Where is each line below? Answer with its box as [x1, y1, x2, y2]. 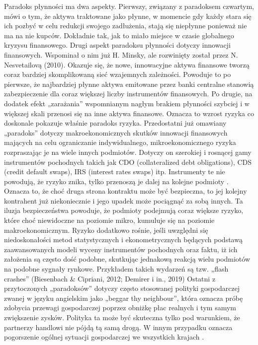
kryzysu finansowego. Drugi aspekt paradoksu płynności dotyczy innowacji [4, 40, 231, 50]
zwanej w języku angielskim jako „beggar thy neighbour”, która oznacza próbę [4, 292, 243, 303]
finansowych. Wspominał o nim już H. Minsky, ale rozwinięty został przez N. [4, 49, 238, 60]
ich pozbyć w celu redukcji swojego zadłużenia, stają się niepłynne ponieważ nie [4, 20, 247, 31]
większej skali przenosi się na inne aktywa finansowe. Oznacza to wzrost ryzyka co [4, 108, 254, 118]
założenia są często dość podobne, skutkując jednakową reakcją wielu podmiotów [4, 254, 251, 264]
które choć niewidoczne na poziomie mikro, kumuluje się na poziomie [4, 215, 215, 225]
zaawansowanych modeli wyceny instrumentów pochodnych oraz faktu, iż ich [4, 244, 238, 254]
